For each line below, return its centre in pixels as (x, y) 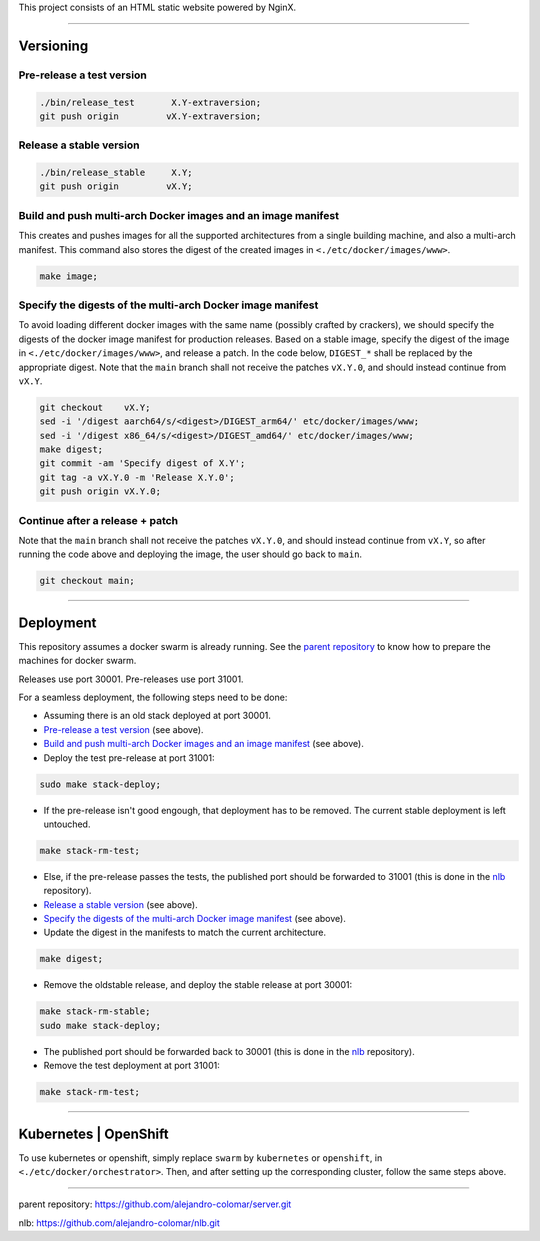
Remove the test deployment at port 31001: (131, 1066)
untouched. (67, 824)
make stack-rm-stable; (95, 1011)
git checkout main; (87, 581)
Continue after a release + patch (98, 520)
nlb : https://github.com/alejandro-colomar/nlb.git (119, 1222)
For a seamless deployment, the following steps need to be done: (153, 697)
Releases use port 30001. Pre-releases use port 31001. (131, 679)
